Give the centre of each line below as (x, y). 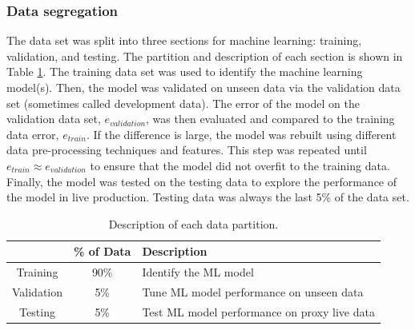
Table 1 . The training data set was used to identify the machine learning (185, 72)
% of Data (103, 251)
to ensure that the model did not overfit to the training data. (240, 165)
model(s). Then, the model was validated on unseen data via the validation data (203, 87)
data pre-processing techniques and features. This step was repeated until (187, 150)
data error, (33, 134)
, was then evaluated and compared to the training (270, 119)
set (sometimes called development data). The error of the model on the (183, 103)
